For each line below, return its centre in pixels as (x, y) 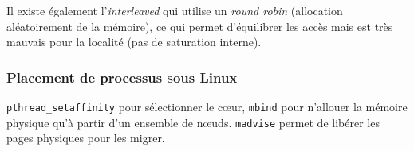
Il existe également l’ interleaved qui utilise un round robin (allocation (175, 10)
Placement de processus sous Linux (122, 77)
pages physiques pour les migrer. (86, 138)
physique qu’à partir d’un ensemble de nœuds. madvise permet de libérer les (193, 122)
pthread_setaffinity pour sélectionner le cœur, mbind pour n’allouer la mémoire (207, 106)
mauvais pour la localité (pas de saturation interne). (134, 42)
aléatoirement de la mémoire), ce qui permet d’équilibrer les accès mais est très (200, 26)
